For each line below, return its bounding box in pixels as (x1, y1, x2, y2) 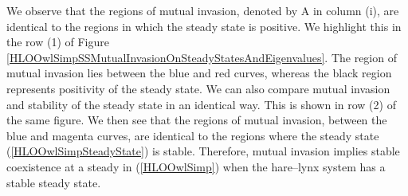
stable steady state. (6, 174, 101, 190)
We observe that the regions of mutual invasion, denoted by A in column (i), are (6, 2, 399, 18)
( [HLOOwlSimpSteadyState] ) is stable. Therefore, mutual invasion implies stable (6, 143, 400, 159)
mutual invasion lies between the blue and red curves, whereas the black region (6, 65, 392, 81)
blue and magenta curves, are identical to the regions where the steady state (6, 127, 379, 143)
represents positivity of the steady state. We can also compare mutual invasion (6, 80, 390, 96)
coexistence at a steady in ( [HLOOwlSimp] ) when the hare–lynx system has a (6, 158, 386, 174)
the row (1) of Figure (6, 33, 109, 50)
